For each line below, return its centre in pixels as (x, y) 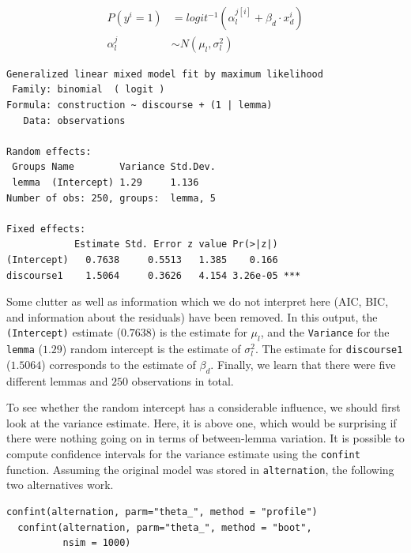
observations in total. (183, 380)
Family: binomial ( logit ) (89, 90)
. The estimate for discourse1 (329, 349)
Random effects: (49, 151)
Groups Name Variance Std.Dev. (114, 167)
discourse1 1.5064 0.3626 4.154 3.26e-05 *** (154, 275)
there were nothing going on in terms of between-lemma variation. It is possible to (205, 438)
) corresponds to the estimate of (119, 364)
